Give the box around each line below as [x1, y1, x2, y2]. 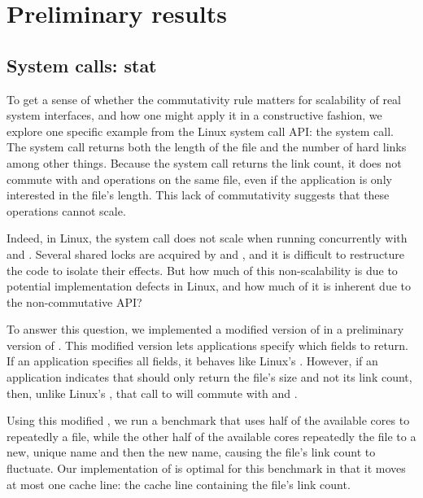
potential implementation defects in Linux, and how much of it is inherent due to [7, 277, 412, 295]
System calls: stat [7, 52, 157, 77]
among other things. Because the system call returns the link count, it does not [7, 154, 402, 171]
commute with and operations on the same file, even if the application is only [7, 170, 392, 187]
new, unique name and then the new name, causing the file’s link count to [7, 443, 376, 461]
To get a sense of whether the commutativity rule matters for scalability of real [7, 90, 402, 107]
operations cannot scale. [7, 202, 126, 219]
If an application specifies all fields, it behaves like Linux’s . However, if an [7, 352, 378, 369]
